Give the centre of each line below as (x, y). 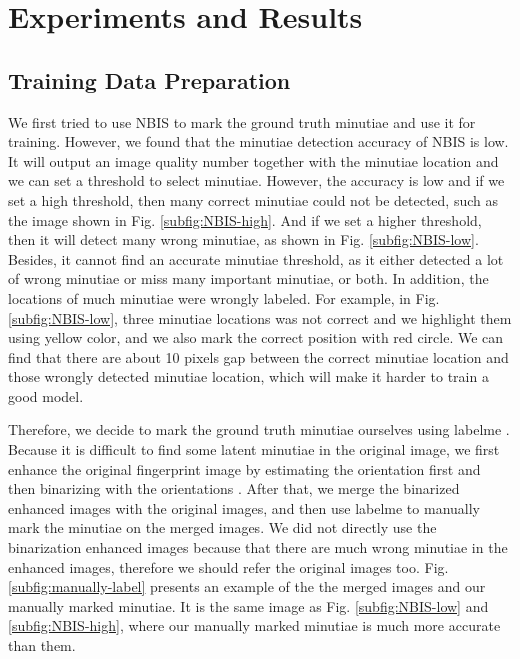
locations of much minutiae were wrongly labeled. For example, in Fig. (224, 297)
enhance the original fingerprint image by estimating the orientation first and (244, 468)
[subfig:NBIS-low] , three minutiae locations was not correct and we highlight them (260, 317)
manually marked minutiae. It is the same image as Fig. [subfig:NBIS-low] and (248, 605)
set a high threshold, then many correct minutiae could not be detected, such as (253, 199)
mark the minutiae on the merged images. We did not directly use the (222, 527)
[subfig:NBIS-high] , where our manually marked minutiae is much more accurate (254, 625)
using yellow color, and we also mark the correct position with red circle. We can (256, 337)
